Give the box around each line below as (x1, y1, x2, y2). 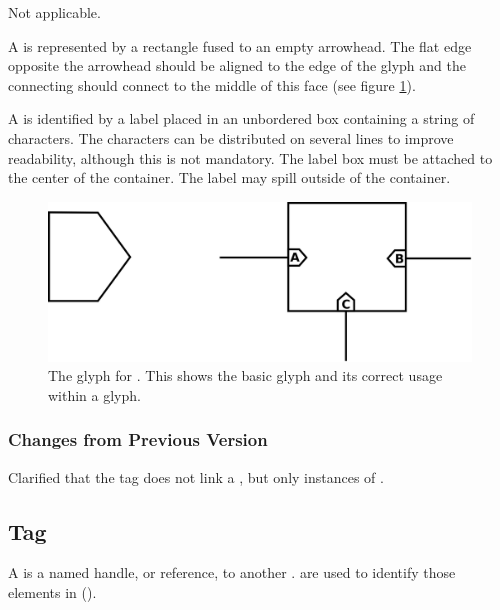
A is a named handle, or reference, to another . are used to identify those (8, 562, 456, 583)
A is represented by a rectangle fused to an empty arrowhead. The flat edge (8, 35, 472, 56)
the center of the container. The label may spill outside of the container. (8, 167, 451, 188)
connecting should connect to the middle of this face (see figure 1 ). (8, 74, 416, 95)
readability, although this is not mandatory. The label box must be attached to (8, 147, 493, 168)
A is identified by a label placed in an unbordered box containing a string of (8, 108, 475, 129)
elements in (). (8, 581, 97, 602)
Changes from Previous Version (8, 427, 268, 452)
